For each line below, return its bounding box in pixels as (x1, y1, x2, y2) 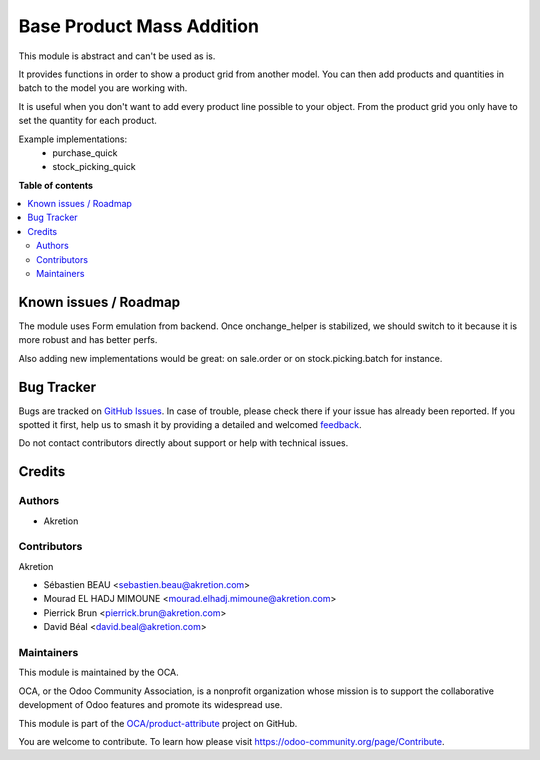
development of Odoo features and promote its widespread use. (18, 699, 283, 711)
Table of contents (18, 179, 94, 191)
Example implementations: (18, 133, 128, 145)
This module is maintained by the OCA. (18, 666, 179, 679)
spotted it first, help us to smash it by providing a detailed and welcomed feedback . (18, 419, 362, 430)
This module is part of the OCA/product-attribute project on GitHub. (18, 717, 298, 729)
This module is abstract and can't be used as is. (18, 50, 216, 62)
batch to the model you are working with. (18, 82, 188, 94)
